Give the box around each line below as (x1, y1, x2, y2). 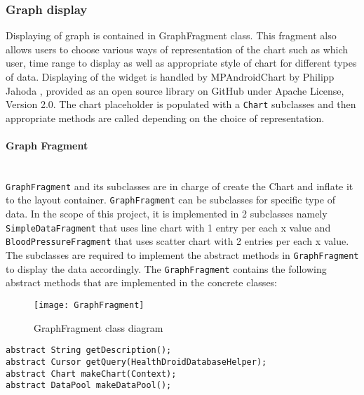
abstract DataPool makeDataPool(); (6, 380, 172, 391)
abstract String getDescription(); (6, 345, 172, 356)
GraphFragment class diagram (34, 320, 163, 335)
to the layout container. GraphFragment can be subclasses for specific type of (6, 192, 335, 207)
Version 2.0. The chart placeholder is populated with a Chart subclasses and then (6, 97, 356, 112)
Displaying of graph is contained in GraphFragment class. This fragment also (6, 28, 337, 43)
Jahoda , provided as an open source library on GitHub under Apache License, (6, 83, 344, 98)
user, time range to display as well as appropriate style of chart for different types (6, 55, 357, 70)
